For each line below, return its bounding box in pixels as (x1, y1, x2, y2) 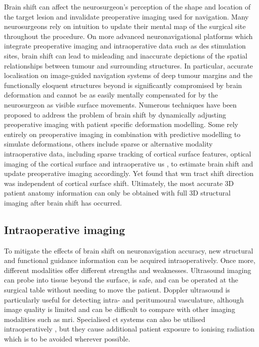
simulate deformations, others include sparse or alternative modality (4, 138, 213, 149)
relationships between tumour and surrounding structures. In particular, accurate (4, 60, 253, 70)
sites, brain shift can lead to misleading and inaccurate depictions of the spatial (4, 50, 247, 60)
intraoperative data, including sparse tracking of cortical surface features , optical (4, 148, 251, 158)
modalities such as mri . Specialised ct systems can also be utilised (4, 313, 205, 324)
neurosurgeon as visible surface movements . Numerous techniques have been (4, 99, 237, 109)
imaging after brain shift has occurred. (4, 197, 122, 207)
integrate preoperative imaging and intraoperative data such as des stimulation (4, 40, 246, 51)
